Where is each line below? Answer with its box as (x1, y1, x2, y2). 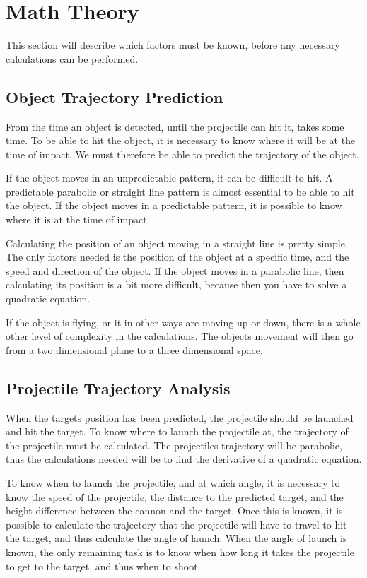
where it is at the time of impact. (6, 212, 150, 227)
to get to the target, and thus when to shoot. (6, 558, 201, 573)
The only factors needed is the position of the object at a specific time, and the (6, 249, 349, 264)
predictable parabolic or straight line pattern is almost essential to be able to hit (6, 184, 355, 199)
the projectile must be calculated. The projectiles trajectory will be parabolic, (6, 437, 342, 452)
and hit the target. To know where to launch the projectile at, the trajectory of (6, 424, 349, 439)
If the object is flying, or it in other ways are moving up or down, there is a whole (6, 314, 361, 329)
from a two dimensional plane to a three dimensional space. (6, 342, 263, 357)
